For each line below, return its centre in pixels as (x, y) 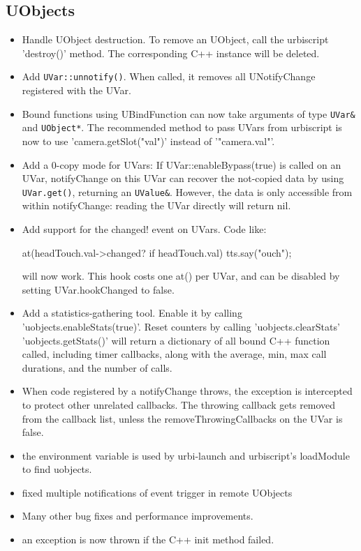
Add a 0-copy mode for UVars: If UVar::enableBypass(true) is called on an (182, 164)
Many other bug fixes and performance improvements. (138, 516)
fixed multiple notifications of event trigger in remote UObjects (157, 492)
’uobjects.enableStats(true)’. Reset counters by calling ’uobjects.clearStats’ (181, 326)
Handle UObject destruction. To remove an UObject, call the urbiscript (175, 39)
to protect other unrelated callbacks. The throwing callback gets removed (179, 404)
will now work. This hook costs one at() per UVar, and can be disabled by (181, 276)
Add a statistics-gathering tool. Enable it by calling (132, 313)
